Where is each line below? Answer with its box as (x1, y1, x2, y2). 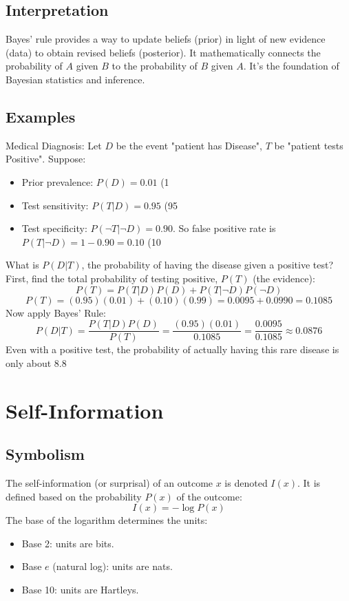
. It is (297, 475, 321, 489)
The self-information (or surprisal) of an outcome (6, 475, 213, 489)
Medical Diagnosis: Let (6, 138, 102, 152)
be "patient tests (274, 138, 343, 152)
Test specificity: (21, 221, 87, 235)
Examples (6, 105, 76, 127)
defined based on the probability (6, 489, 142, 503)
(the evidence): (253, 271, 315, 285)
